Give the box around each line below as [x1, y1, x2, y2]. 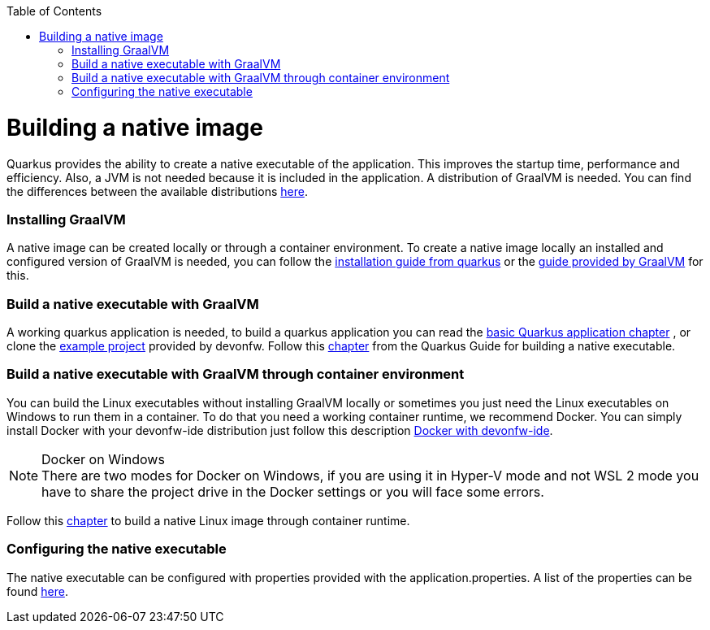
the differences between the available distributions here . [6, 184, 308, 198]
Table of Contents [6, 4, 102, 18]
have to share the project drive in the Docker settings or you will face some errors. [41, 483, 544, 500]
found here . [6, 584, 68, 598]
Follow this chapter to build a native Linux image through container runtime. [6, 513, 410, 528]
